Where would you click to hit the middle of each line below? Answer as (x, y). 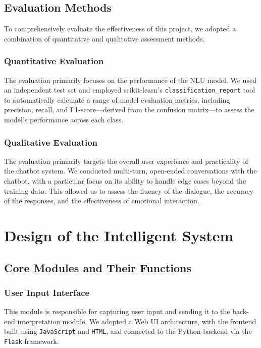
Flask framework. (32, 341)
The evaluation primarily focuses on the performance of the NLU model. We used (130, 80)
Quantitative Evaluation (54, 61)
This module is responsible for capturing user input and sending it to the (117, 311)
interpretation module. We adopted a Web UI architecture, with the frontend (137, 321)
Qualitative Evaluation (51, 142)
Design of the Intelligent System (119, 235)
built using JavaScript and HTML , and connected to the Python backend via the (128, 331)
